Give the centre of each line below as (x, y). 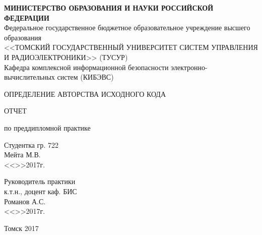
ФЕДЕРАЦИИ (27, 17)
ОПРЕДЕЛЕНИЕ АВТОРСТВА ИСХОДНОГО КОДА (85, 94)
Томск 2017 (21, 228)
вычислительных (29, 77)
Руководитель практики (40, 181)
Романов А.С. (25, 201)
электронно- (189, 67)
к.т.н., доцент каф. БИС (41, 191)
